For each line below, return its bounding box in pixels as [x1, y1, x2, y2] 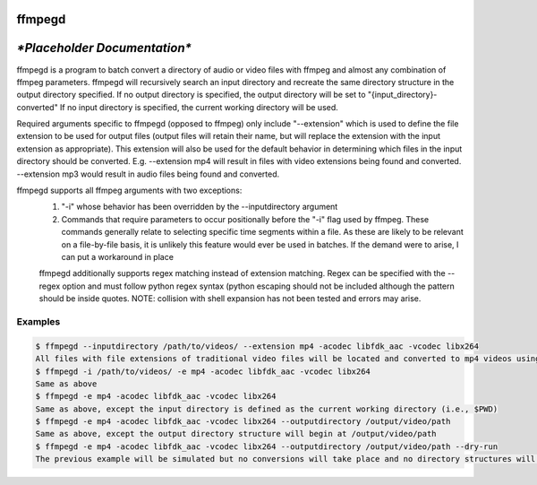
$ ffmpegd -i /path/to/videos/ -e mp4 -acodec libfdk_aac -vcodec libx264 [35, 366, 371, 377]
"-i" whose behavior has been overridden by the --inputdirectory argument [61, 202, 338, 212]
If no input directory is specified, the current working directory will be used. [59, 101, 339, 112]
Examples [16, 315, 61, 327]
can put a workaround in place [61, 252, 175, 262]
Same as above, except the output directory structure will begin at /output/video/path [35, 429, 438, 439]
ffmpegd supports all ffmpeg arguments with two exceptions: [16, 185, 243, 196]
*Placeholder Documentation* [16, 40, 192, 56]
